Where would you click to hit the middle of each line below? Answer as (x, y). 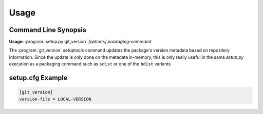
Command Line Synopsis (48, 30)
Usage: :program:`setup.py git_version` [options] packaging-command (80, 42)
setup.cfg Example (38, 78)
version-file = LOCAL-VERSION (55, 99)
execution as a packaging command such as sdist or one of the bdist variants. (91, 64)
